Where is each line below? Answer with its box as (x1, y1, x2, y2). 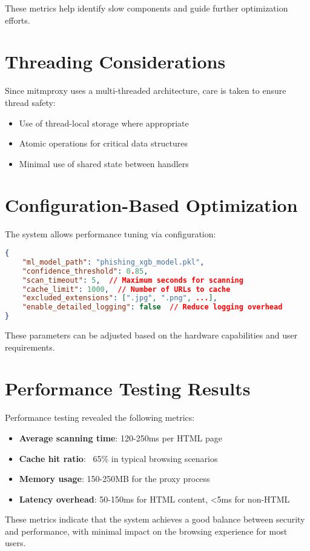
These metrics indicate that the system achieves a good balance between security (5, 513, 305, 526)
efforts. (5, 13, 30, 26)
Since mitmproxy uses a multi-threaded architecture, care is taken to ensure (5, 84, 286, 97)
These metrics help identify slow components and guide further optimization (5, 2, 288, 14)
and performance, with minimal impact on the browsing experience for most (5, 524, 288, 537)
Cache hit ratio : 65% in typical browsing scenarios (19, 452, 218, 464)
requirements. (5, 340, 55, 353)
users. (5, 536, 26, 549)
